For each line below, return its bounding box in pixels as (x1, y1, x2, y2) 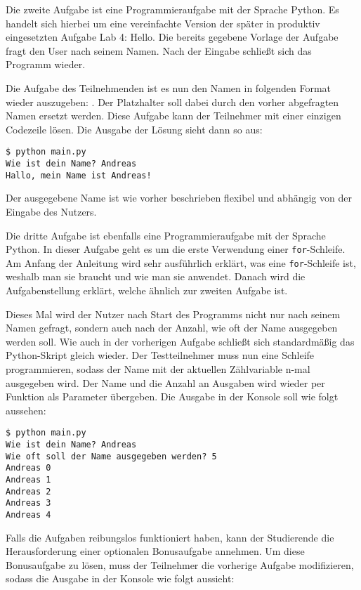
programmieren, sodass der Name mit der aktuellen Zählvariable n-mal (6, 361, 310, 376)
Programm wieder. (6, 57, 86, 72)
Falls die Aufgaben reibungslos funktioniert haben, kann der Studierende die (6, 530, 334, 544)
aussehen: (6, 402, 46, 417)
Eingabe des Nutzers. (6, 204, 97, 218)
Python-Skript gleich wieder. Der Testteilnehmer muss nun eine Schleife (6, 348, 315, 362)
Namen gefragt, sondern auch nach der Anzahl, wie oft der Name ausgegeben (6, 320, 338, 335)
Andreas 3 (6, 498, 51, 509)
